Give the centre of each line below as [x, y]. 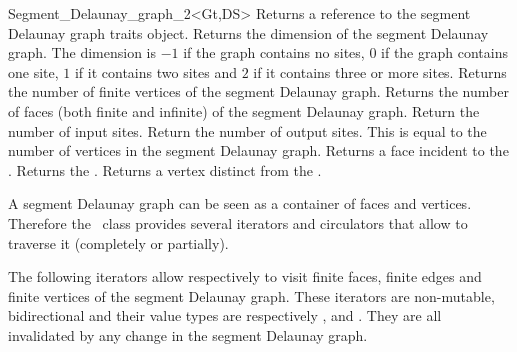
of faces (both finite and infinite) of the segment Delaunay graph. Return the [244, 110]
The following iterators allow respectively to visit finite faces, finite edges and [245, 276]
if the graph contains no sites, [274, 52]
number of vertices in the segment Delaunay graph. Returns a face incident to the [258, 150]
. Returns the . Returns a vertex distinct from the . [165, 169]
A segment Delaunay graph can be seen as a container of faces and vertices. [240, 203]
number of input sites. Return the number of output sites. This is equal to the [247, 130]
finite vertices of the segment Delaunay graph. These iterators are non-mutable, [251, 295]
